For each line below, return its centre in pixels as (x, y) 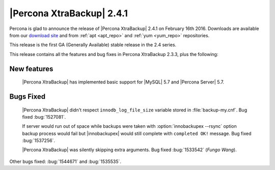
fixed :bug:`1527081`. (44, 117)
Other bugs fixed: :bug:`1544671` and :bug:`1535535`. (65, 161)
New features (31, 69)
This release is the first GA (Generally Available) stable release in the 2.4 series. (93, 45)
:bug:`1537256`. (39, 140)
